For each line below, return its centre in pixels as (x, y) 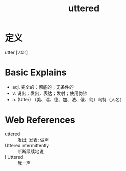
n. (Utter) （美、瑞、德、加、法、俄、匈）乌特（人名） (68, 99)
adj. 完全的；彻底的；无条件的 (43, 87)
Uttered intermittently (27, 145)
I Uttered (14, 157)
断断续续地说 (31, 151)
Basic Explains (36, 73)
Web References (40, 120)
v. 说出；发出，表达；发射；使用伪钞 (50, 93)
